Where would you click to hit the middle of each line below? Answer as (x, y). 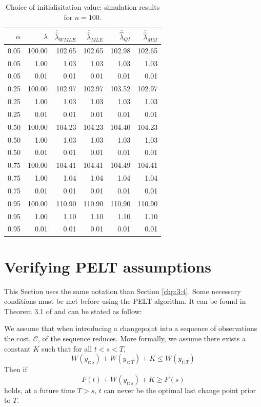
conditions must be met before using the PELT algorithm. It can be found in (125, 301)
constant (17, 348)
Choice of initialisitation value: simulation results (83, 7)
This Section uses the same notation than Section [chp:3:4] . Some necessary (123, 291)
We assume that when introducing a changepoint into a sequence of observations (131, 328)
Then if (16, 369)
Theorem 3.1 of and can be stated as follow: (73, 311)
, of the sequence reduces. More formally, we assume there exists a (142, 338)
